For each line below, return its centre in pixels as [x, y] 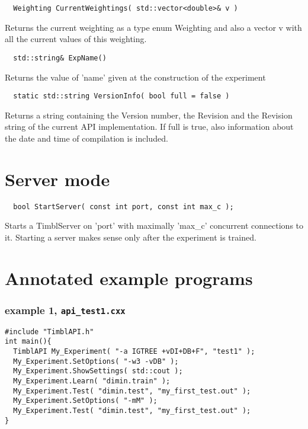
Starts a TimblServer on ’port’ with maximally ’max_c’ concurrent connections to [154, 225]
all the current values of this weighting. [76, 39]
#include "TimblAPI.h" [49, 332]
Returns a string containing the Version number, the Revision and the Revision [149, 115]
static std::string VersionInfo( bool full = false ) [121, 96]
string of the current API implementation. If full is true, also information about [149, 127]
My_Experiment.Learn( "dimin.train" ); [92, 381]
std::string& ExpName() [60, 58]
